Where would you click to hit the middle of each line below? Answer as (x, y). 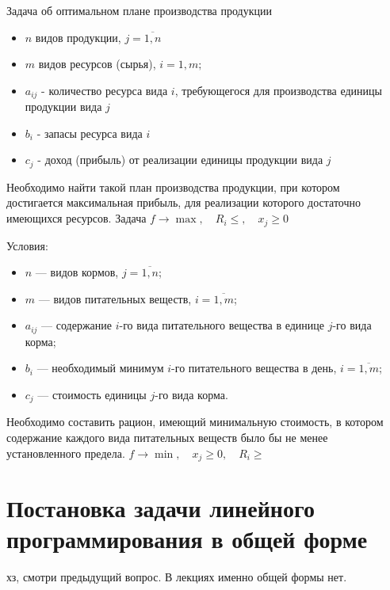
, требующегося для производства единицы (278, 90)
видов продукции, (78, 37)
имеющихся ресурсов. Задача (76, 218)
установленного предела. (66, 453)
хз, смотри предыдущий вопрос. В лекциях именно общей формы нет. (177, 577)
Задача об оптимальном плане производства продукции (139, 10)
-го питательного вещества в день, (254, 368)
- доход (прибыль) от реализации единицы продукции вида (180, 160)
